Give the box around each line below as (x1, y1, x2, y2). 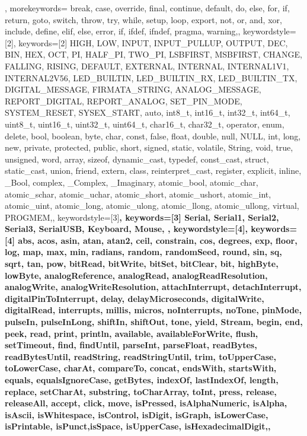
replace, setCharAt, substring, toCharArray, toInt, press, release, (5, 385, 277, 397)
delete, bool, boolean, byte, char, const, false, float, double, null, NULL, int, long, (5, 129, 301, 142)
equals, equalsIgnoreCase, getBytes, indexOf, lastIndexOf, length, (5, 374, 279, 386)
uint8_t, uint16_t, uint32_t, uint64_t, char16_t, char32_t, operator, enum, (5, 117, 284, 130)
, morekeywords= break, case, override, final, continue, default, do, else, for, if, (5, 2, 290, 14)
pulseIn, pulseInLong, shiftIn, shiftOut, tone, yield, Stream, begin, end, (5, 316, 303, 328)
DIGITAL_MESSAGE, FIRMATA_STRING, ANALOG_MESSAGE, (5, 83, 261, 96)
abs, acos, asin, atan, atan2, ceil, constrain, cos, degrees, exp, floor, (18, 234, 298, 246)
